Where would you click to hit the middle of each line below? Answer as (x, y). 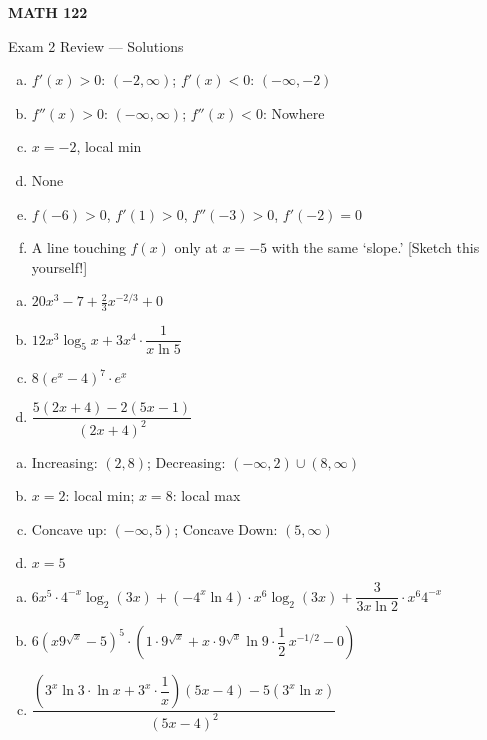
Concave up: (69, 528)
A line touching (78, 247)
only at (196, 247)
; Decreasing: (186, 461)
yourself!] (59, 266)
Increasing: (64, 461)
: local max (206, 495)
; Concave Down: (226, 528)
